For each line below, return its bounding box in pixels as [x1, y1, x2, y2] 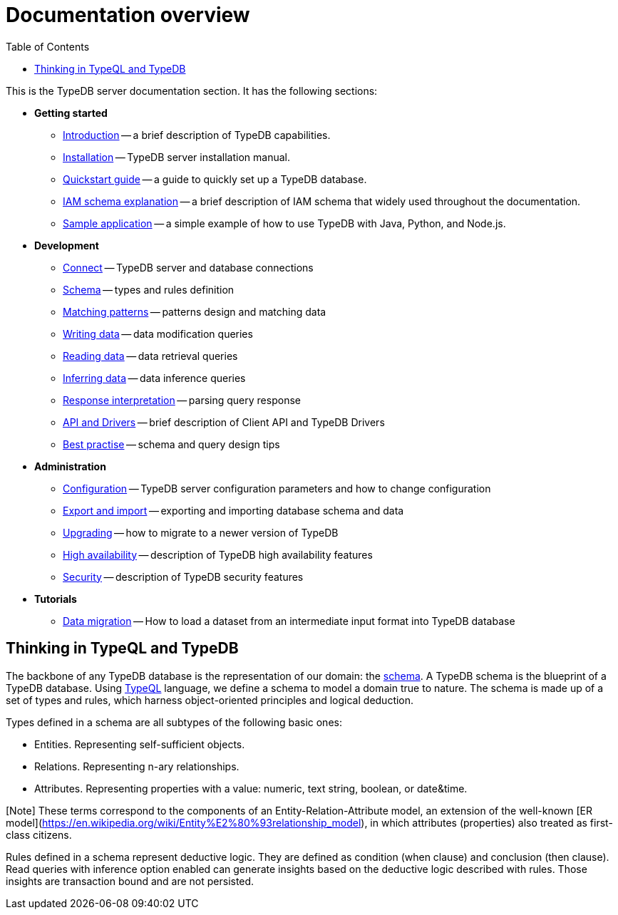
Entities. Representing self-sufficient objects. [34, 738, 245, 750]
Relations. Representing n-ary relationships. [34, 760, 240, 772]
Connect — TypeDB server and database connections [63, 261, 314, 274]
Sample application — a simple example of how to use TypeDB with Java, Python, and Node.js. [63, 217, 506, 229]
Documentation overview [6, 3, 250, 27]
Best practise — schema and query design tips [63, 438, 280, 450]
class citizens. [6, 828, 72, 841]
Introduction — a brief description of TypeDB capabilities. [63, 128, 331, 141]
